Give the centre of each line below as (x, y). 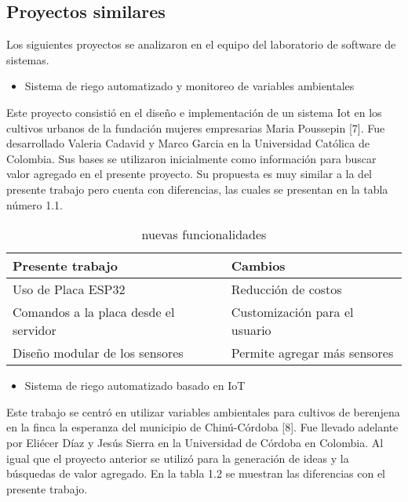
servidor (35, 330)
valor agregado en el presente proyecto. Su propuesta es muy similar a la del (189, 174)
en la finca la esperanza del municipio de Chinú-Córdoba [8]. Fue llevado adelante (202, 427)
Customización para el (292, 312)
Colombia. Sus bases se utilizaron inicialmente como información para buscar (191, 158)
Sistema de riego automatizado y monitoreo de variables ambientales (189, 86)
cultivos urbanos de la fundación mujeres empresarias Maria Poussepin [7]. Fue (196, 127)
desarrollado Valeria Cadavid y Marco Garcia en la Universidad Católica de (188, 143)
